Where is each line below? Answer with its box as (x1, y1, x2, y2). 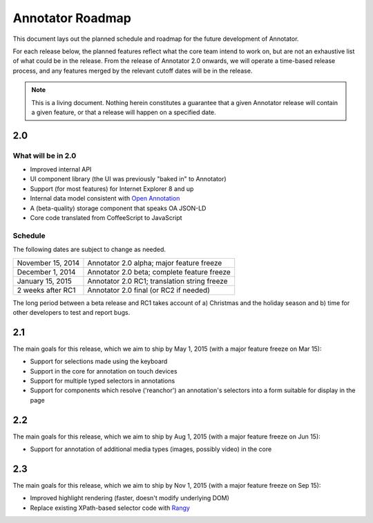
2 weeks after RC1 (17, 285, 76, 295)
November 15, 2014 (17, 258, 80, 268)
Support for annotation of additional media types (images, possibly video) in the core (30, 445, 272, 453)
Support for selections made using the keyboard (30, 357, 168, 366)
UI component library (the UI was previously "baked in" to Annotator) (30, 175, 227, 183)
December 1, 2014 (17, 267, 76, 277)
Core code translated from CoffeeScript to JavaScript (30, 214, 182, 221)
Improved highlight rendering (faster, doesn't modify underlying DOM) (30, 494, 229, 502)
